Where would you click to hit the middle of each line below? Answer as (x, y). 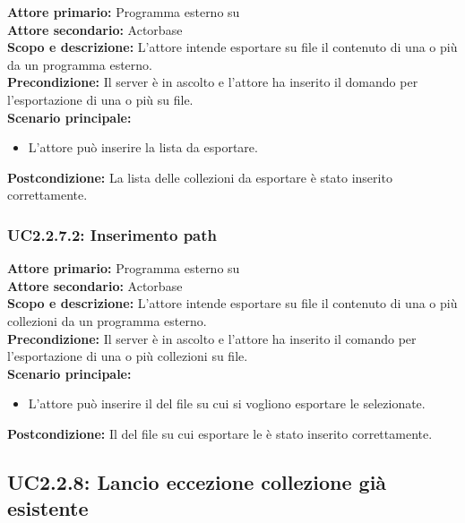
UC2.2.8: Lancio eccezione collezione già (197, 481)
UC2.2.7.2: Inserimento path (112, 234)
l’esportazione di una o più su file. (100, 99)
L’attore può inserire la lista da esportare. (143, 147)
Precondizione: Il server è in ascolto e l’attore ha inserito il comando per (212, 338)
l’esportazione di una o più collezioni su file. (128, 356)
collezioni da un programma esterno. (107, 320)
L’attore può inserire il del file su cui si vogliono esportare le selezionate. (227, 403)
